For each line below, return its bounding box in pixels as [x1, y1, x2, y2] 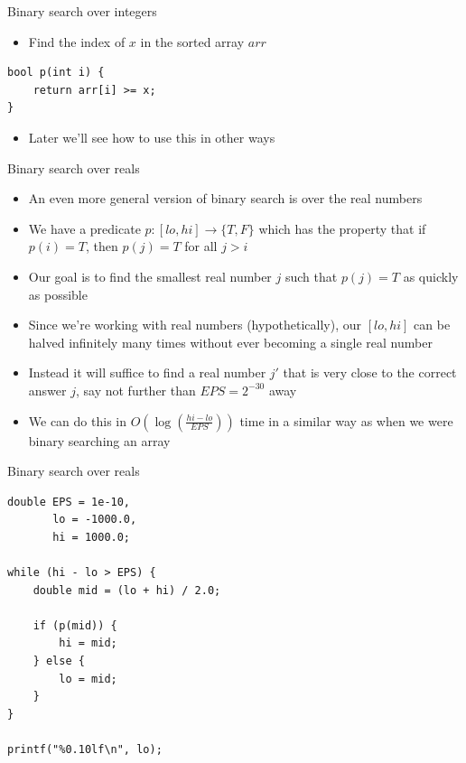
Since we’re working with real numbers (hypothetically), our [28, 315, 361, 334]
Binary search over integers [7, 2, 157, 20]
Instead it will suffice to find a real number [28, 363, 266, 382]
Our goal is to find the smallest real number [28, 266, 272, 285]
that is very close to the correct [283, 363, 457, 382]
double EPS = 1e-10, [7, 495, 131, 508]
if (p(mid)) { [33, 619, 117, 632]
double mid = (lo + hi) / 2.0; [33, 583, 221, 597]
